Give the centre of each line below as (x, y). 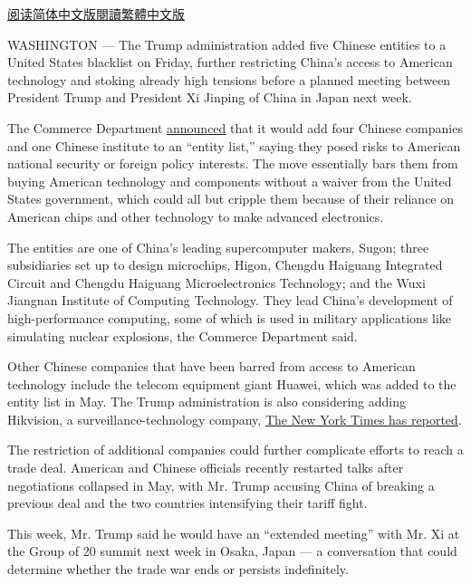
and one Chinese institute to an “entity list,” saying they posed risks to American (234, 145)
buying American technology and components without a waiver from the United (230, 181)
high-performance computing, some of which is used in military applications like (230, 317)
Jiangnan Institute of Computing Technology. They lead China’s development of (230, 300)
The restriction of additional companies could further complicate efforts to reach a (235, 450)
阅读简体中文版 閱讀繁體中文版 (96, 14)
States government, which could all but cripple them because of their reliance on (231, 199)
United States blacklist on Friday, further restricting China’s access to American (230, 62)
